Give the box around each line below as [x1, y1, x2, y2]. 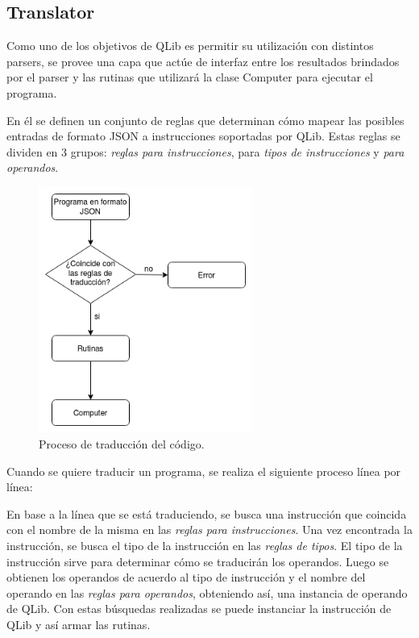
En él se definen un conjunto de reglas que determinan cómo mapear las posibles [6, 111, 404, 128]
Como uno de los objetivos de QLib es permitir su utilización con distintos [6, 37, 374, 54]
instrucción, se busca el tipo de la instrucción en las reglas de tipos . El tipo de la [6, 537, 403, 554]
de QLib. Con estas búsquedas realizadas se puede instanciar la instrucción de [6, 600, 392, 617]
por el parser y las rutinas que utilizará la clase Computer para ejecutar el [6, 69, 373, 85]
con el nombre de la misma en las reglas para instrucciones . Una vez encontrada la [6, 521, 413, 538]
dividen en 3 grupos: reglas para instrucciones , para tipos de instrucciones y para [6, 143, 404, 160]
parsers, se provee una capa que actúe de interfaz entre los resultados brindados [6, 52, 400, 69]
